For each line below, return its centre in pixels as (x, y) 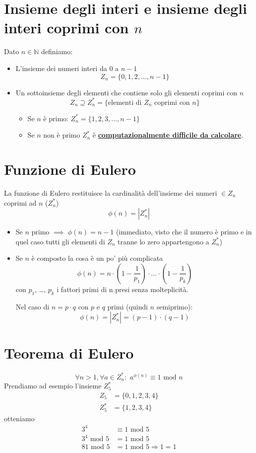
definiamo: (57, 51)
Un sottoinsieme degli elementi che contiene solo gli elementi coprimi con (127, 92)
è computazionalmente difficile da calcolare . (168, 135)
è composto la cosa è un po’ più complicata (97, 258)
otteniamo (19, 418)
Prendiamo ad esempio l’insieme (53, 386)
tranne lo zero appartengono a (163, 241)
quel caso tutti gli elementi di (60, 241)
